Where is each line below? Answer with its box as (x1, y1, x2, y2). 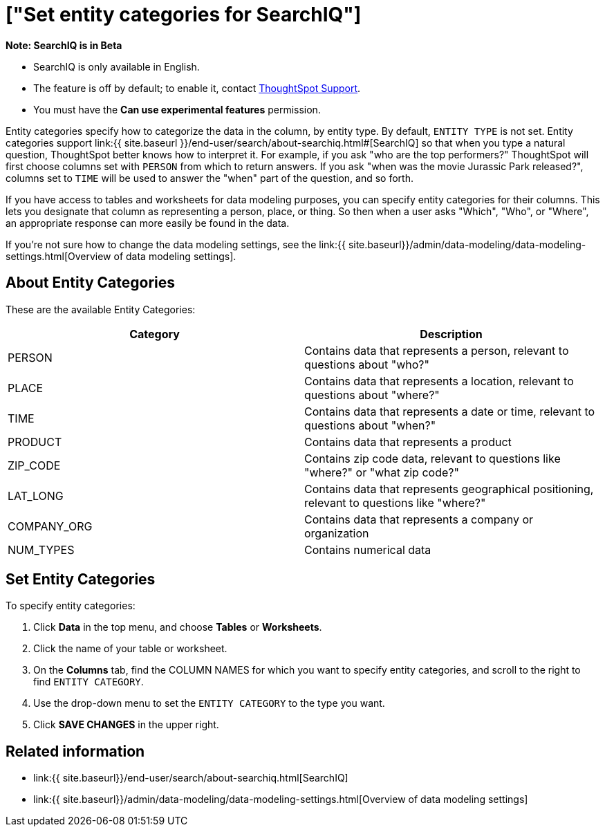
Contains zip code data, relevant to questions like (304, 451, 561, 465)
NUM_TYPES (8, 542, 75, 557)
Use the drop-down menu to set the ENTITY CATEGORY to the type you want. (33, 697, 385, 710)
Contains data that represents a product (304, 434, 512, 449)
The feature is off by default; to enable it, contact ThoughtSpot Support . (33, 82, 361, 94)
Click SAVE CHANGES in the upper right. (33, 719, 219, 731)
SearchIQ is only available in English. (33, 60, 200, 73)
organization (304, 526, 369, 540)
